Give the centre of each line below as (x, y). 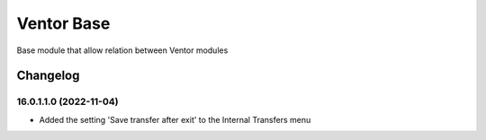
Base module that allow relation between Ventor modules (122, 50)
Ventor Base (63, 23)
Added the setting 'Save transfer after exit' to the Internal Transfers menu (175, 119)
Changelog (48, 76)
